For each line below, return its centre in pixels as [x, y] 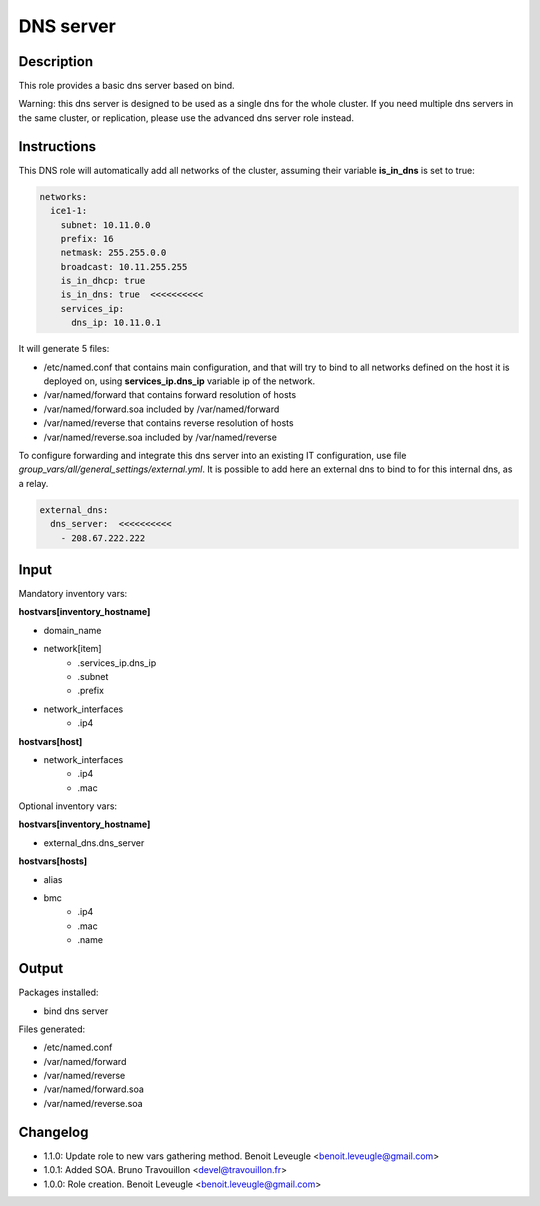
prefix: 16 [87, 238]
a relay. [33, 483]
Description [56, 61]
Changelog [53, 1131]
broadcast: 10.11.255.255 [124, 266]
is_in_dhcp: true [103, 281]
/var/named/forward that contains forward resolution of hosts [170, 395]
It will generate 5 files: [64, 349]
